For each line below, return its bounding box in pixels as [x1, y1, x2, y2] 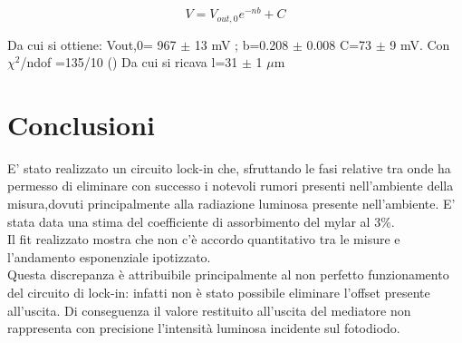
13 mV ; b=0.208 [194, 34, 289, 54]
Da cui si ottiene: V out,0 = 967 [7, 34, 177, 54]
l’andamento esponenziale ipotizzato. [7, 247, 211, 266]
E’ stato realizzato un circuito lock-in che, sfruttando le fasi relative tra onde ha [7, 158, 451, 177]
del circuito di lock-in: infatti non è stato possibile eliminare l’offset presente [7, 283, 430, 301]
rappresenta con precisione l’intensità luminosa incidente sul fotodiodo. [7, 318, 400, 338]
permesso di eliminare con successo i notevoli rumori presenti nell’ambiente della [7, 176, 454, 195]
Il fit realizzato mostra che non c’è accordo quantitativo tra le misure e [7, 230, 400, 249]
